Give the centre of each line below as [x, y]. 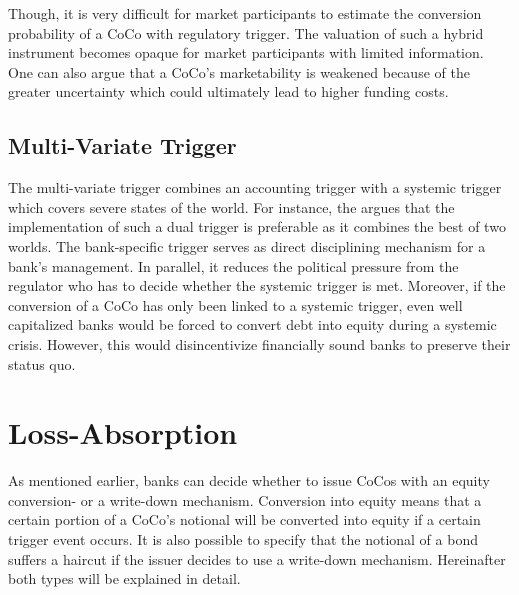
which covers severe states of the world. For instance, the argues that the [231, 206]
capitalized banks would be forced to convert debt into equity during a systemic [252, 324]
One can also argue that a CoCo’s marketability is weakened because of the [239, 71]
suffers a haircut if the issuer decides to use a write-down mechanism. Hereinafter [257, 558]
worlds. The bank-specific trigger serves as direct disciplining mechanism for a [247, 245]
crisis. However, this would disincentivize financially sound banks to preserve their [259, 343]
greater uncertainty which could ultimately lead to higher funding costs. [228, 91]
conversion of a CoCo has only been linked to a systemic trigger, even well [235, 304]
